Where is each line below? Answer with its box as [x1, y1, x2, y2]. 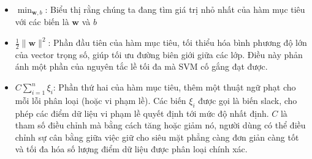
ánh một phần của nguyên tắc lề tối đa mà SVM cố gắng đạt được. [15, 60, 268, 73]
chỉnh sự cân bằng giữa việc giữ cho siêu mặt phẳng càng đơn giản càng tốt [15, 130, 299, 143]
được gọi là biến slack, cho [198, 94, 297, 106]
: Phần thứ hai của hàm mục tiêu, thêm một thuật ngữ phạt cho [53, 81, 296, 94]
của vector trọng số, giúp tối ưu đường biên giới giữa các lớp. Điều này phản [15, 48, 303, 61]
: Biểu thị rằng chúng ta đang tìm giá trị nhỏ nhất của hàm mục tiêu [45, 3, 305, 15]
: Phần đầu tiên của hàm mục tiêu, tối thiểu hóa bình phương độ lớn [48, 36, 307, 49]
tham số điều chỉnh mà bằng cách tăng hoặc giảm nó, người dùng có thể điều [15, 119, 306, 131]
